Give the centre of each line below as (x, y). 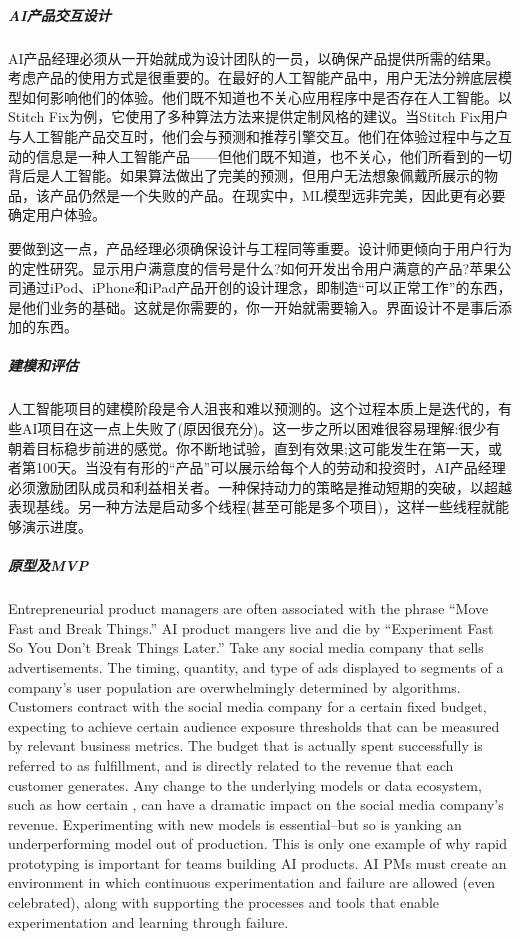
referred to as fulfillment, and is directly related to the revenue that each (231, 764)
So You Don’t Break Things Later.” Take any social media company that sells (246, 647)
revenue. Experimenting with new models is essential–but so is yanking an (235, 823)
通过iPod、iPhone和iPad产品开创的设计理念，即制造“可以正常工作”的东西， (266, 287)
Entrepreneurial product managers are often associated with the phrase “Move (248, 608)
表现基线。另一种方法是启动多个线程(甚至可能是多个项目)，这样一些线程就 (251, 506)
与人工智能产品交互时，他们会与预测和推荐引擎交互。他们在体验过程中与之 (253, 135)
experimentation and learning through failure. (148, 921)
